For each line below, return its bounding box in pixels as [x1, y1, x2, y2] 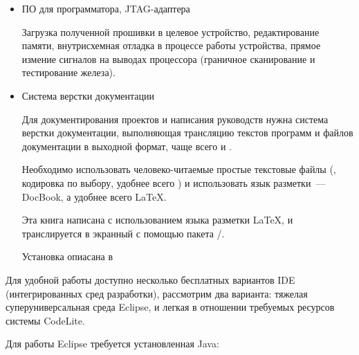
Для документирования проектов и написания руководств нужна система [21, 111, 329, 126]
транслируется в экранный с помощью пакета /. [21, 226, 225, 240]
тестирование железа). [21, 65, 116, 80]
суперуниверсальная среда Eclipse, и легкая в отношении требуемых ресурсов [6, 300, 335, 314]
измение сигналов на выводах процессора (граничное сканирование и [21, 51, 315, 66]
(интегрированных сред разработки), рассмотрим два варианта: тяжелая [6, 286, 308, 300]
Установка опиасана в [21, 249, 113, 264]
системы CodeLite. [6, 313, 85, 327]
